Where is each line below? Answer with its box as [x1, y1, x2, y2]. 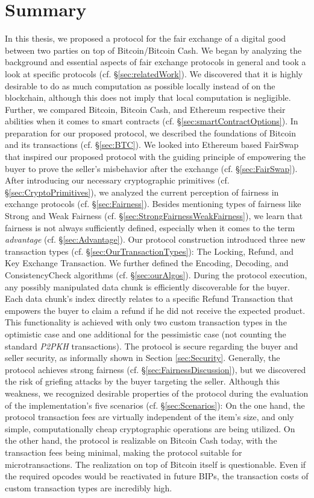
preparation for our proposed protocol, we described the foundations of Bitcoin [5, 126, 296, 139]
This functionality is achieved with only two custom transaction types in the [5, 316, 287, 328]
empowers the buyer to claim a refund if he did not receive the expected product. [5, 304, 306, 316]
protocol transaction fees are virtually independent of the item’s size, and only [5, 410, 294, 423]
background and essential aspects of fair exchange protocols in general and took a [5, 56, 306, 68]
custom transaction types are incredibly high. [5, 481, 172, 494]
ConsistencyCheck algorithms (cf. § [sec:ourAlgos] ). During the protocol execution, [5, 269, 307, 281]
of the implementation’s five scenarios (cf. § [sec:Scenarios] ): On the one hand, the [5, 398, 305, 411]
